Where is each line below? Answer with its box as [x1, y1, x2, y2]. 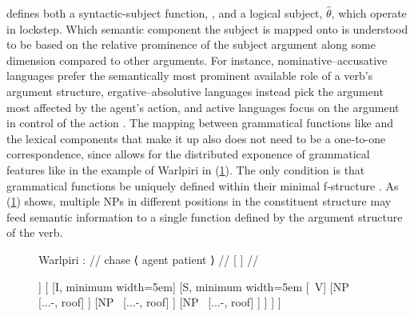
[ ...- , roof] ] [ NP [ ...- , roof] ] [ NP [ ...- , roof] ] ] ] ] [38, 294, 281, 310]
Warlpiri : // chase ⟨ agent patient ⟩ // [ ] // [38, 250, 259, 267]
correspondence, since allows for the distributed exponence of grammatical [6, 146, 370, 162]
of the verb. [6, 224, 63, 241]
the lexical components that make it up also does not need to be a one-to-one [6, 130, 386, 146]
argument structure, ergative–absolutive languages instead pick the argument [6, 82, 384, 99]
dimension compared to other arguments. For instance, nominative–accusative [6, 51, 388, 68]
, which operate [331, 5, 407, 21]
